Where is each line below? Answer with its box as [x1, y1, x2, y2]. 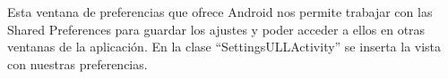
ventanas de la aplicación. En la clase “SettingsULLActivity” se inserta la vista [7, 37, 442, 56]
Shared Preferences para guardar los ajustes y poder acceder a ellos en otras [7, 20, 426, 38]
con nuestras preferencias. [7, 54, 148, 73]
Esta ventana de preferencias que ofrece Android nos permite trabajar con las [7, 3, 433, 20]
